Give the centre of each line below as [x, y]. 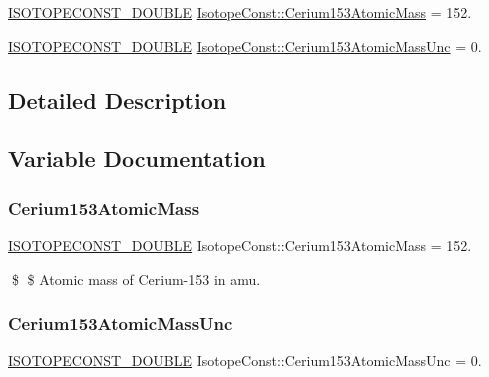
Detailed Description [117, 99]
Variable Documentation [137, 158]
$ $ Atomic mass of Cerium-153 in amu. [136, 278]
